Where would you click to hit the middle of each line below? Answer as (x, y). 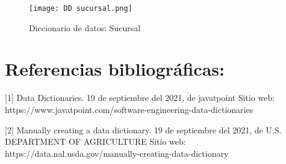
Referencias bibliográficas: (115, 69)
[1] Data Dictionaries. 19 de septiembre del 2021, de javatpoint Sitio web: (140, 98)
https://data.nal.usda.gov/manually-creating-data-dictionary (117, 153)
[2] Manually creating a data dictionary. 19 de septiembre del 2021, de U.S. (143, 129)
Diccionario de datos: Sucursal (85, 27)
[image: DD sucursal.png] (81, 8)
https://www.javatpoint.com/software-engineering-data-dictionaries (129, 109)
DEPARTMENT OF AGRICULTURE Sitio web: (95, 141)
